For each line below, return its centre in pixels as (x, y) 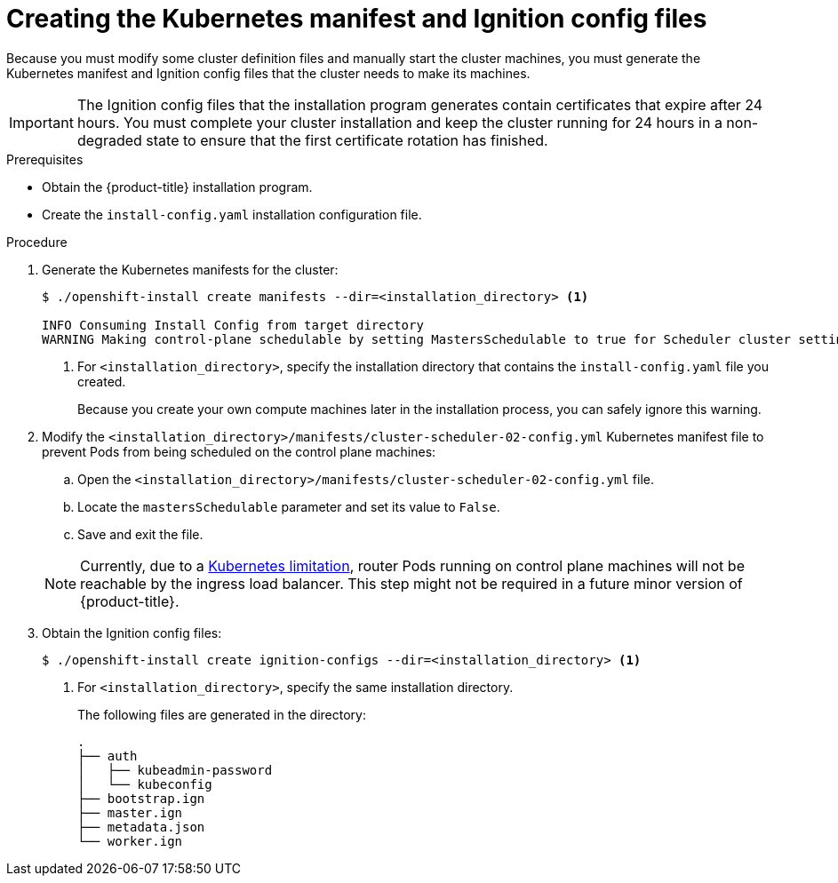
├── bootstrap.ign (141, 798)
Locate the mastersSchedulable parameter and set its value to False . (289, 506)
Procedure (37, 242)
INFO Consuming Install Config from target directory (233, 325)
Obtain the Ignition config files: (132, 632)
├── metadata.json (141, 827)
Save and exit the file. (140, 534)
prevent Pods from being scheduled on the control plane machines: (239, 451)
